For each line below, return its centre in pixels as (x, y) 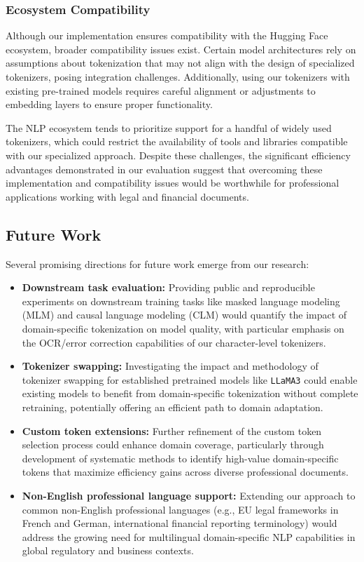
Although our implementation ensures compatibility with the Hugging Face (167, 35)
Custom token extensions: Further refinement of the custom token (172, 430)
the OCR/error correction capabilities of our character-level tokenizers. (174, 342)
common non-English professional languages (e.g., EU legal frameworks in (180, 509)
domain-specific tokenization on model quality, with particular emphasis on (183, 328)
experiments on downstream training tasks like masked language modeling (181, 301)
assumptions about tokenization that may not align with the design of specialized (180, 63)
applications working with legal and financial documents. (127, 196)
